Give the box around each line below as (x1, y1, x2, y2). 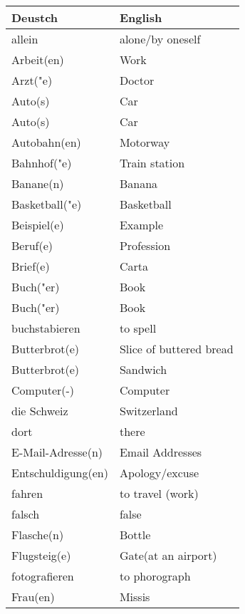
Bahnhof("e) (11, 155, 72, 171)
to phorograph (119, 568, 191, 584)
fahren (11, 485, 43, 501)
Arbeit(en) (11, 51, 64, 68)
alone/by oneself (119, 31, 201, 47)
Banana (119, 175, 158, 192)
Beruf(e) (11, 237, 53, 254)
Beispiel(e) (11, 217, 64, 233)
